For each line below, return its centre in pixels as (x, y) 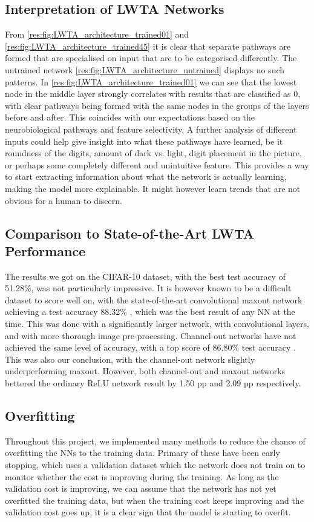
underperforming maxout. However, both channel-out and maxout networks (145, 371)
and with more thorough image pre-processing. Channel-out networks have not (151, 335)
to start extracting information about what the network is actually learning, (146, 177)
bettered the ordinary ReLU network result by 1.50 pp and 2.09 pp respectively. (153, 383)
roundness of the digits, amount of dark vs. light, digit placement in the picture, (153, 153)
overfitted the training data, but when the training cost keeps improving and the (154, 500)
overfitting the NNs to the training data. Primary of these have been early (142, 453)
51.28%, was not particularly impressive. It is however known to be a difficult (148, 288)
